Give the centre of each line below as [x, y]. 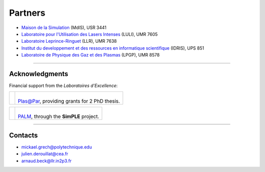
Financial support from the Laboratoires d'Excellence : [63, 86]
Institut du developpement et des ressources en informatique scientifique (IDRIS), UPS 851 [113, 48]
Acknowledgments [39, 74]
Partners [27, 13]
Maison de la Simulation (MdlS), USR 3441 [64, 28]
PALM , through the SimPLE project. [59, 116]
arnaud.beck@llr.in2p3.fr [47, 161]
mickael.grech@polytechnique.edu [57, 147]
